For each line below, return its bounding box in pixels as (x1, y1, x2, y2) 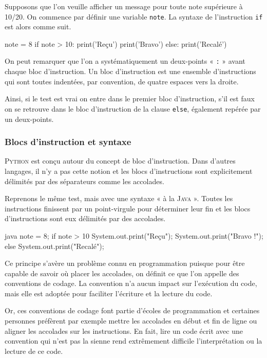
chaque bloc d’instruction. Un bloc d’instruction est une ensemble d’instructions (5, 66, 256, 77)
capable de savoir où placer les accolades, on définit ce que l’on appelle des (5, 267, 239, 278)
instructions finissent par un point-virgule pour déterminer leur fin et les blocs (5, 203, 251, 213)
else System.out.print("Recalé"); (5, 240, 104, 251)
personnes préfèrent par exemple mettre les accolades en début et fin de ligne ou (5, 315, 257, 326)
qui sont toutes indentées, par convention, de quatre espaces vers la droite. (5, 76, 239, 86)
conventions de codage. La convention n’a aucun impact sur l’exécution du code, (5, 278, 257, 289)
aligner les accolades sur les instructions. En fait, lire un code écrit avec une (5, 325, 243, 336)
